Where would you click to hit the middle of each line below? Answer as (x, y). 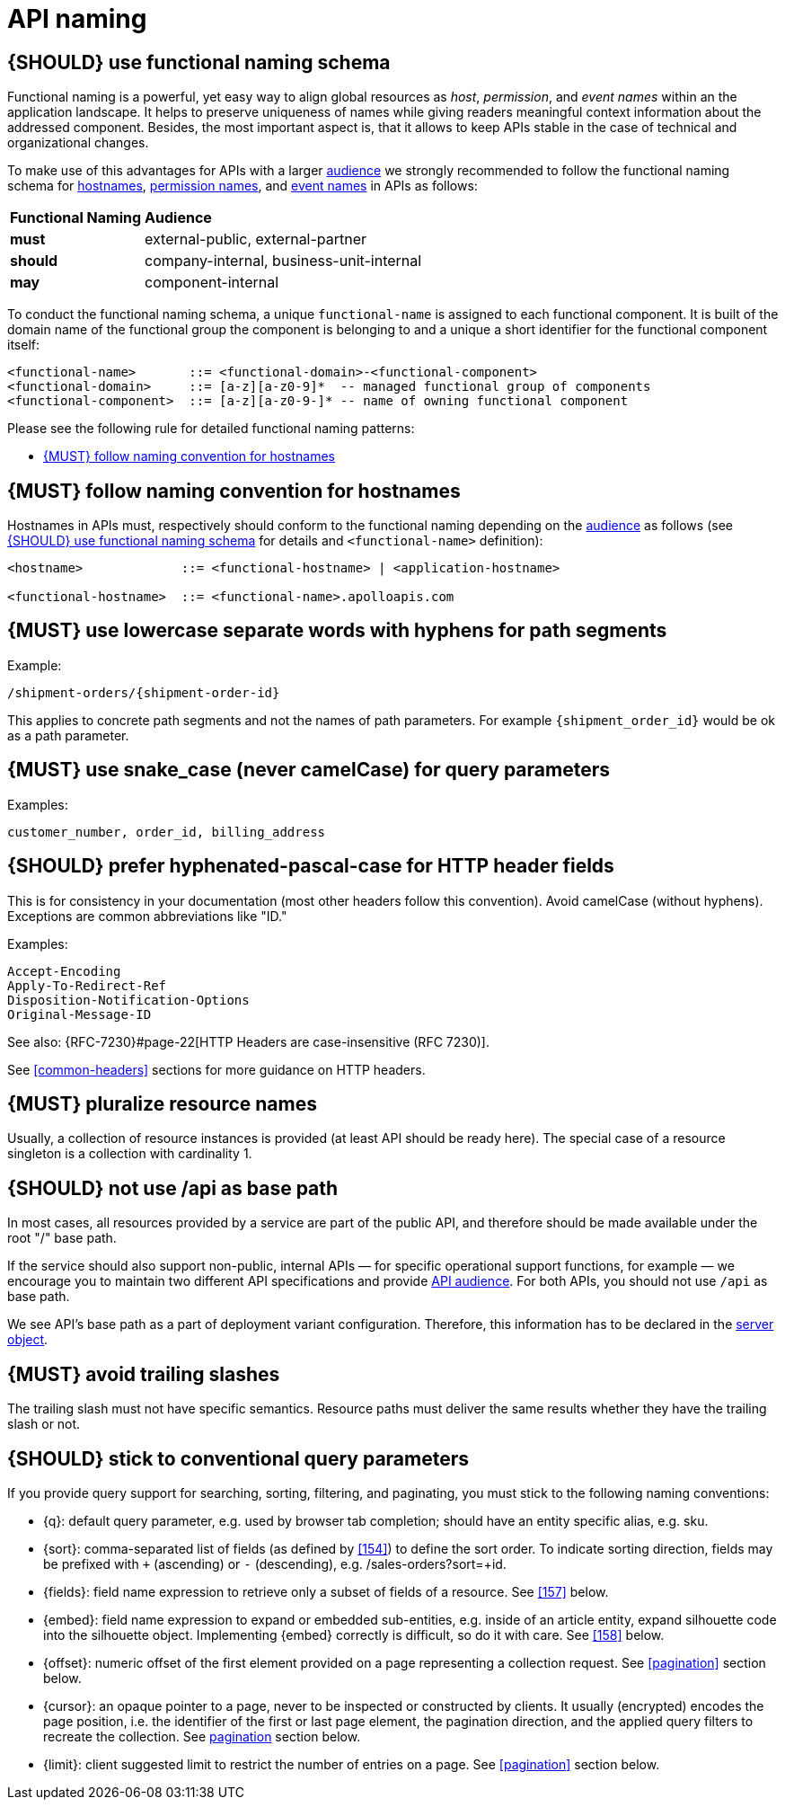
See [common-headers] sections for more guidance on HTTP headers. (216, 1069)
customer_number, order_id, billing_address (167, 832)
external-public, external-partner (256, 239)
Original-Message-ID (79, 1014)
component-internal (212, 283)
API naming (77, 19)
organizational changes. (78, 143)
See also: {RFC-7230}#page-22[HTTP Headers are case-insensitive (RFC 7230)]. (248, 1041)
